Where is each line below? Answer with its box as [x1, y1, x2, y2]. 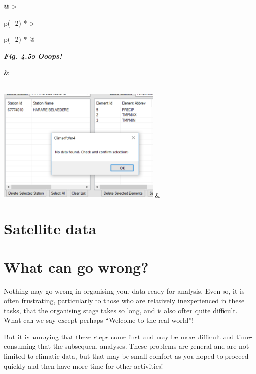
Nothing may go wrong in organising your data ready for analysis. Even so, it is [4, 286, 245, 296]
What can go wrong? [4, 257, 149, 277]
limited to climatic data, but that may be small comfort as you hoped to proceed [4, 350, 249, 361]
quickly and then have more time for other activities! [4, 360, 163, 371]
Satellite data [4, 219, 96, 239]
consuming [4, 341, 36, 351]
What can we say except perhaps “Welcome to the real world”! [4, 315, 193, 325]
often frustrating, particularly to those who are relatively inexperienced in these [4, 295, 245, 305]
